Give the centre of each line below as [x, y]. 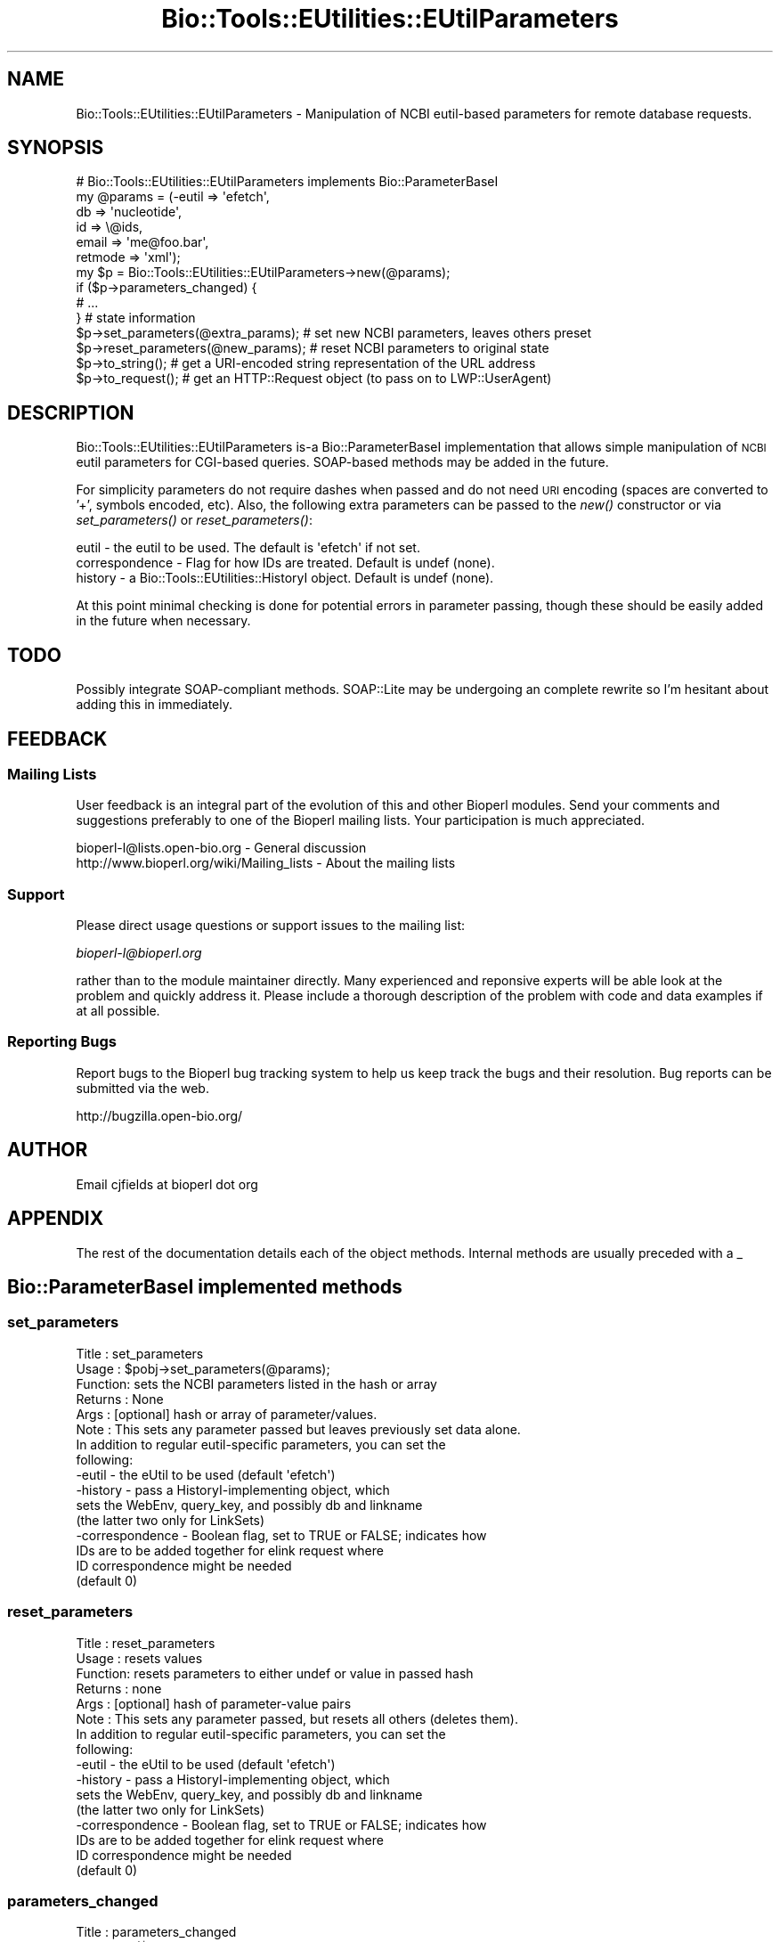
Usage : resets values [139, 1658]
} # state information [136, 318]
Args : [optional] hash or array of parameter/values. [227, 1414]
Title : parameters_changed [156, 1932]
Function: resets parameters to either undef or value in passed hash [275, 1673]
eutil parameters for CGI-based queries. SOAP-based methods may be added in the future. [342, 462]
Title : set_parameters [140, 1353]
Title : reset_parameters [146, 1643]
